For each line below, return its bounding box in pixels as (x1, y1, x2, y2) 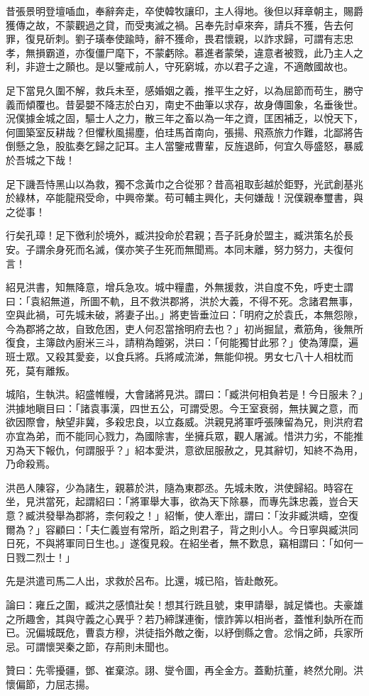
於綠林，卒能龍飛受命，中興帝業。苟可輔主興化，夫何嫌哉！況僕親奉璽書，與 (6, 190, 363, 205)
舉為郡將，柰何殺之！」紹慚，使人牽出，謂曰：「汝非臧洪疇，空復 (55, 508, 358, 522)
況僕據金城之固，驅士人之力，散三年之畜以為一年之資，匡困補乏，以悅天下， (6, 111, 363, 126)
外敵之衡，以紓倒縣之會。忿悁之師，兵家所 (164, 625, 363, 640)
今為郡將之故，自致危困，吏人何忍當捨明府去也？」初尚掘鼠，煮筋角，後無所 (6, 321, 363, 336)
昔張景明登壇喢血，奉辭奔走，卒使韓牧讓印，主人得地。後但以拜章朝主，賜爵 (6, 4, 363, 18)
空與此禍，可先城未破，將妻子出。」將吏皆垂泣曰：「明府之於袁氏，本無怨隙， (6, 307, 363, 322)
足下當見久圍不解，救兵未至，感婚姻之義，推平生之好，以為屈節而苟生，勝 (6, 82, 353, 97)
